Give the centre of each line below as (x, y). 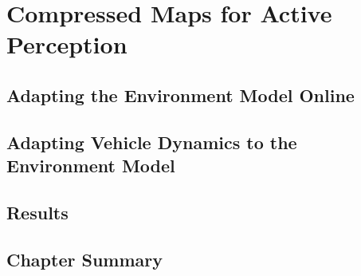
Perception (67, 44)
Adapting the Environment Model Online (180, 95)
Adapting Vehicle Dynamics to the (152, 142)
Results (37, 212)
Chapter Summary (84, 259)
